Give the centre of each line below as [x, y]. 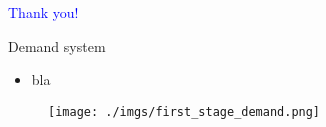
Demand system [57, 45]
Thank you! [43, 12]
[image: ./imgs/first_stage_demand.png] [184, 111]
